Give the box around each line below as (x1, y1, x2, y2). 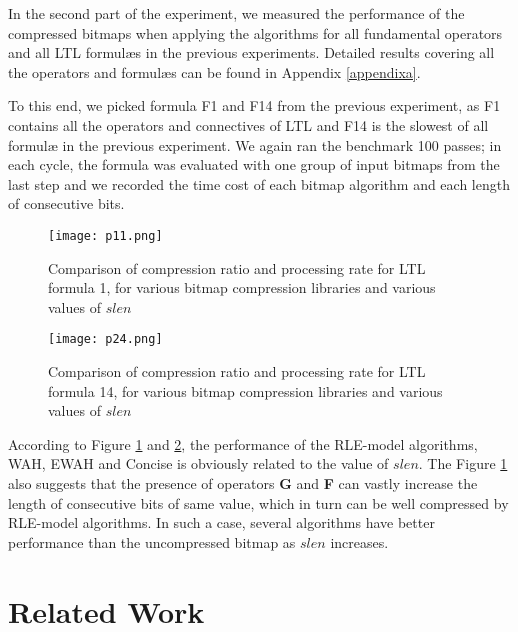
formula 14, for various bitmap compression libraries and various (48, 380, 443, 401)
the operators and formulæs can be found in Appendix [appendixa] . (8, 61, 421, 82)
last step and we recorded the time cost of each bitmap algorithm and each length (8, 173, 510, 194)
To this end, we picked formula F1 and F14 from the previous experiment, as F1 (8, 95, 501, 116)
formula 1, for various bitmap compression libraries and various (48, 277, 436, 298)
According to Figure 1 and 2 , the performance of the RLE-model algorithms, (8, 433, 478, 454)
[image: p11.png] (48, 228, 163, 243)
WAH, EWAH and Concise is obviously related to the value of (8, 453, 389, 474)
